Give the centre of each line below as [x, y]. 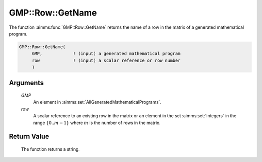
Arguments [26, 83]
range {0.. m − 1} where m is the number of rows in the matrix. [97, 123]
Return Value [29, 136]
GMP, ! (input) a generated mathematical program [106, 54]
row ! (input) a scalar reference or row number [106, 60]
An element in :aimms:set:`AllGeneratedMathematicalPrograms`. [97, 102]
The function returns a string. [50, 149]
